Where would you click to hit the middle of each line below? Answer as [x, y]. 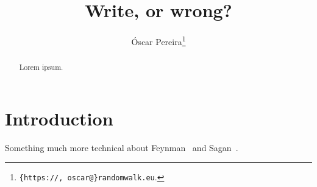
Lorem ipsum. [41, 67]
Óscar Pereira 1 [158, 41]
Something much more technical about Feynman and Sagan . [122, 147]
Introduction [59, 118]
